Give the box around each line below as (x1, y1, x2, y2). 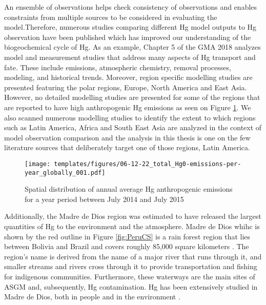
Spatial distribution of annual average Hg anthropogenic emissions (25, 184, 233, 194)
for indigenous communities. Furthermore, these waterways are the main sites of (4, 271, 255, 281)
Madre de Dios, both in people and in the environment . (4, 291, 180, 302)
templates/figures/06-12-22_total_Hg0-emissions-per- (54, 160, 241, 168)
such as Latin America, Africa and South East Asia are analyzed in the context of (4, 122, 262, 133)
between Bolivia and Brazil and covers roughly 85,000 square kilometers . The (4, 241, 249, 252)
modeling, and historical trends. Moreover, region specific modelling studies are (4, 72, 253, 83)
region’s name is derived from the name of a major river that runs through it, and (4, 251, 262, 261)
